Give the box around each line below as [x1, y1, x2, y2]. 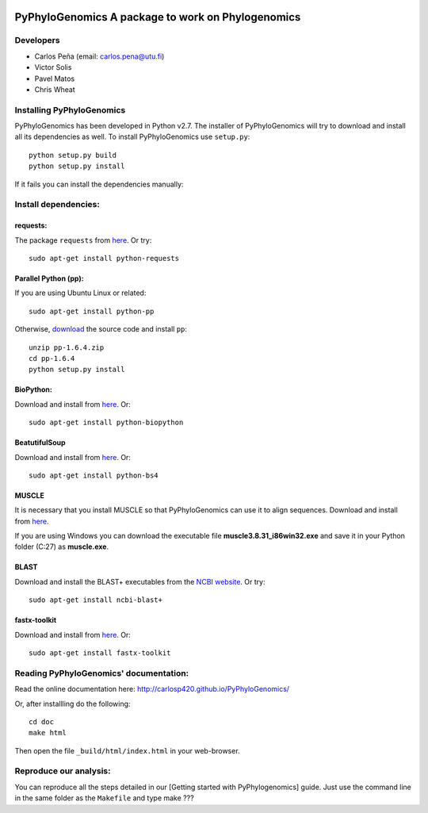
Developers [14, 35, 60, 46]
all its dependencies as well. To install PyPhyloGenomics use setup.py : [14, 132, 250, 142]
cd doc [29, 717, 55, 726]
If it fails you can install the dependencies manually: [14, 179, 184, 189]
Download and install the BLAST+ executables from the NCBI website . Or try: [14, 577, 266, 586]
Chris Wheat [34, 84, 75, 94]
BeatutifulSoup [14, 438, 67, 447]
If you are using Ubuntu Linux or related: [14, 288, 147, 297]
